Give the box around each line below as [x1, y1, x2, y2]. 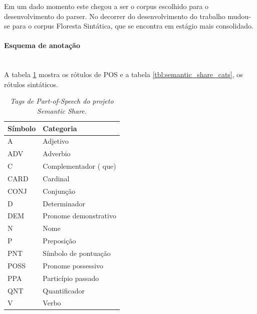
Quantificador [43, 285, 85, 295]
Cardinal [43, 173, 70, 183]
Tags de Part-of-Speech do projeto [10, 96, 114, 106]
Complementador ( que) [43, 161, 116, 171]
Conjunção [43, 185, 76, 196]
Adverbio [43, 148, 71, 159]
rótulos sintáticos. [4, 79, 58, 89]
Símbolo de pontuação [43, 247, 111, 258]
